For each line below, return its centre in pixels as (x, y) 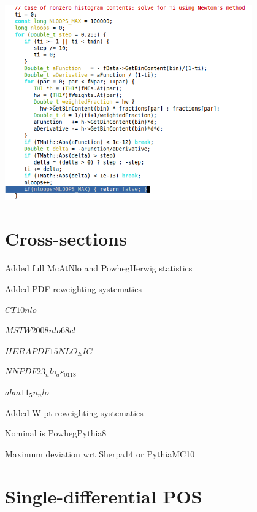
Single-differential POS (104, 496)
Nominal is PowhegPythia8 (56, 433)
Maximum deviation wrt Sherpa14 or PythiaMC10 (100, 453)
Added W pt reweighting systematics (74, 412)
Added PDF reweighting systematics (73, 288)
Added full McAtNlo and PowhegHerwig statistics (99, 268)
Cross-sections (66, 239)
